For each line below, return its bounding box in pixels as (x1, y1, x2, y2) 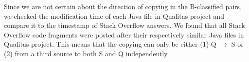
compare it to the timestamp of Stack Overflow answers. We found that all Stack (4, 20, 245, 30)
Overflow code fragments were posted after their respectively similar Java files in (4, 29, 244, 39)
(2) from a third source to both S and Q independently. (4, 48, 169, 58)
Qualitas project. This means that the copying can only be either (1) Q (4, 39, 216, 49)
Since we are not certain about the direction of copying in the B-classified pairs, (4, 1, 242, 11)
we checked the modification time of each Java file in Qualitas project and (4, 11, 224, 21)
